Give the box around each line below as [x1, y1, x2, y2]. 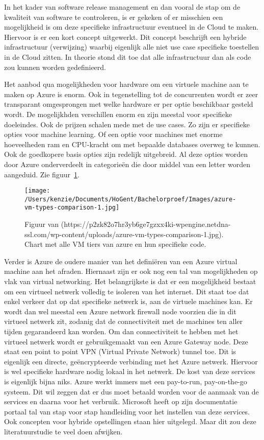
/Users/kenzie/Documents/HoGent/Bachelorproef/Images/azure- [24, 195, 236, 203]
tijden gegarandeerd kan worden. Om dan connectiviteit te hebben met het [4, 326, 239, 336]
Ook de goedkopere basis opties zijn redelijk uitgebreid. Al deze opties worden [4, 149, 248, 159]
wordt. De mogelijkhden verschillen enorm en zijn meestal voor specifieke [4, 108, 232, 119]
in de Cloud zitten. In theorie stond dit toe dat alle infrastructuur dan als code [4, 51, 251, 62]
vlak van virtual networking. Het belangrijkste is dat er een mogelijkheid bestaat [4, 276, 256, 287]
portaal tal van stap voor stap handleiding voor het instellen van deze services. [4, 406, 250, 416]
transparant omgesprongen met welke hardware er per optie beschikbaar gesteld [4, 99, 253, 109]
